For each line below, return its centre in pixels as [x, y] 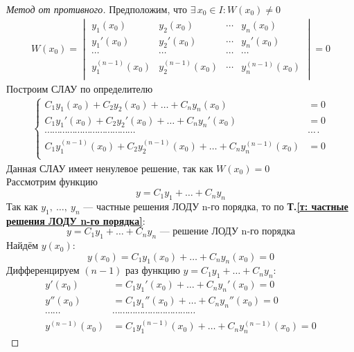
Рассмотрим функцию [52, 182]
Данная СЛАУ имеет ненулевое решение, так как [110, 168]
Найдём [23, 245]
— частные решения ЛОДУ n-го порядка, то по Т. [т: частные [216, 206]
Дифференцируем [43, 270]
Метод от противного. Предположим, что [97, 9]
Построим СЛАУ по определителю [80, 88]
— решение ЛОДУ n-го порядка [227, 232]
